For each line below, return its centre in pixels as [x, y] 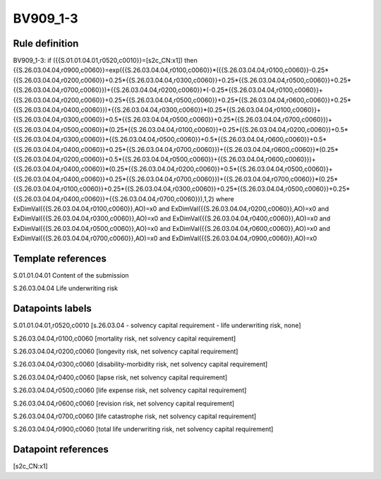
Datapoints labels [52, 308]
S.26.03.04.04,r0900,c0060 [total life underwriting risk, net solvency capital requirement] [143, 429]
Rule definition [46, 43]
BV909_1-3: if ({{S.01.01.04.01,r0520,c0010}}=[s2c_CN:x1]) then [105, 61]
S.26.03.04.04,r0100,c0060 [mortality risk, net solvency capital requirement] [125, 338]
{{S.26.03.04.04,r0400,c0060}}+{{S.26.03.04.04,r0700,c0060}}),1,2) [114, 199]
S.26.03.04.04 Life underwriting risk [65, 288]
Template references [60, 258]
